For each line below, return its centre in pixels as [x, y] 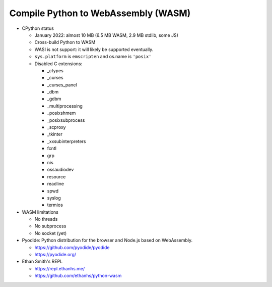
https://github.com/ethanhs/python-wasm [78, 276]
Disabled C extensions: [58, 64]
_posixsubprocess [66, 120]
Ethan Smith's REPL [42, 261]
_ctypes [55, 70]
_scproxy [56, 127]
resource [56, 176]
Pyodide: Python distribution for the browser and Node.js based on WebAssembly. [107, 241]
